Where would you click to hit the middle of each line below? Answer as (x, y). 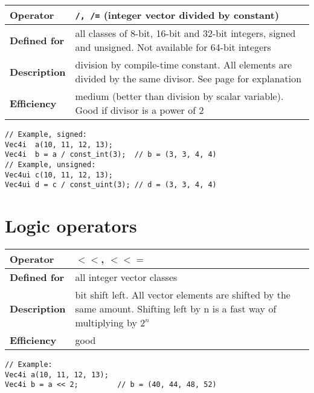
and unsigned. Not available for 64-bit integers (173, 47)
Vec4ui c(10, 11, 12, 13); (59, 175)
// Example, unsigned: (50, 164)
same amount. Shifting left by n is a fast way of (176, 309)
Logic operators (71, 226)
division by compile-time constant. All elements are (184, 64)
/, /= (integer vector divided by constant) (177, 15)
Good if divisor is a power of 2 (139, 110)
